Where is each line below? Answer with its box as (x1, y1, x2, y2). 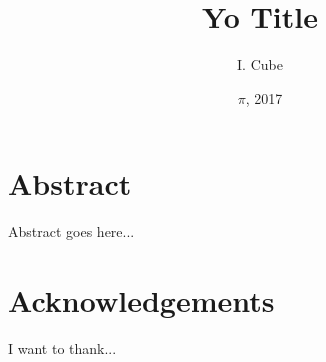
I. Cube (237, 54, 283, 75)
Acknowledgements (8, 280, 275, 321)
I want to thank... (8, 337, 117, 358)
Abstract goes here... (8, 221, 135, 242)
